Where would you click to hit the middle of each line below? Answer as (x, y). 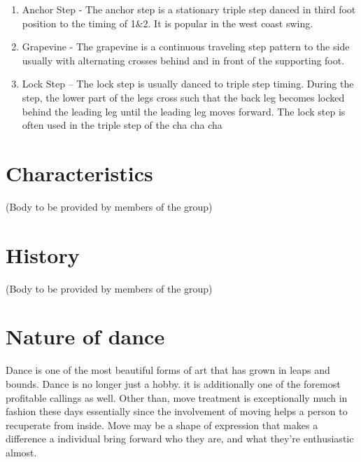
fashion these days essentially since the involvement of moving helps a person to (177, 411)
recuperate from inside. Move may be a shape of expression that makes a (162, 425)
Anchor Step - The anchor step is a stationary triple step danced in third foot (189, 9)
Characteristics (79, 173)
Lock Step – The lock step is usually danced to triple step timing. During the (188, 84)
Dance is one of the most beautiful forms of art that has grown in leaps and (168, 370)
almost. (21, 452)
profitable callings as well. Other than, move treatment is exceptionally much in (177, 397)
